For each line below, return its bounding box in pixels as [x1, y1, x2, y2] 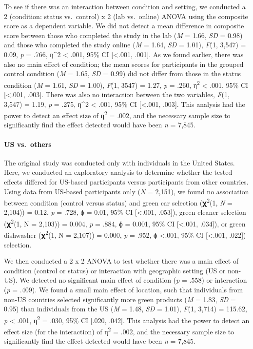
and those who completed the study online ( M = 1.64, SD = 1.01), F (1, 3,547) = [4, 40, 246, 50]
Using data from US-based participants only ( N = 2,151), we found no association [4, 186, 249, 196]
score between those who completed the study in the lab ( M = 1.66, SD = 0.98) [4, 30, 243, 40]
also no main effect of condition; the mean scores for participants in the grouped [4, 59, 244, 69]
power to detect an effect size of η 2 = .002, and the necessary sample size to [4, 109, 231, 120]
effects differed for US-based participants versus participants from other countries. [4, 177, 249, 187]
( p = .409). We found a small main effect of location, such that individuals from [4, 284, 243, 294]
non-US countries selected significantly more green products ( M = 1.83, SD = [4, 294, 236, 304]
